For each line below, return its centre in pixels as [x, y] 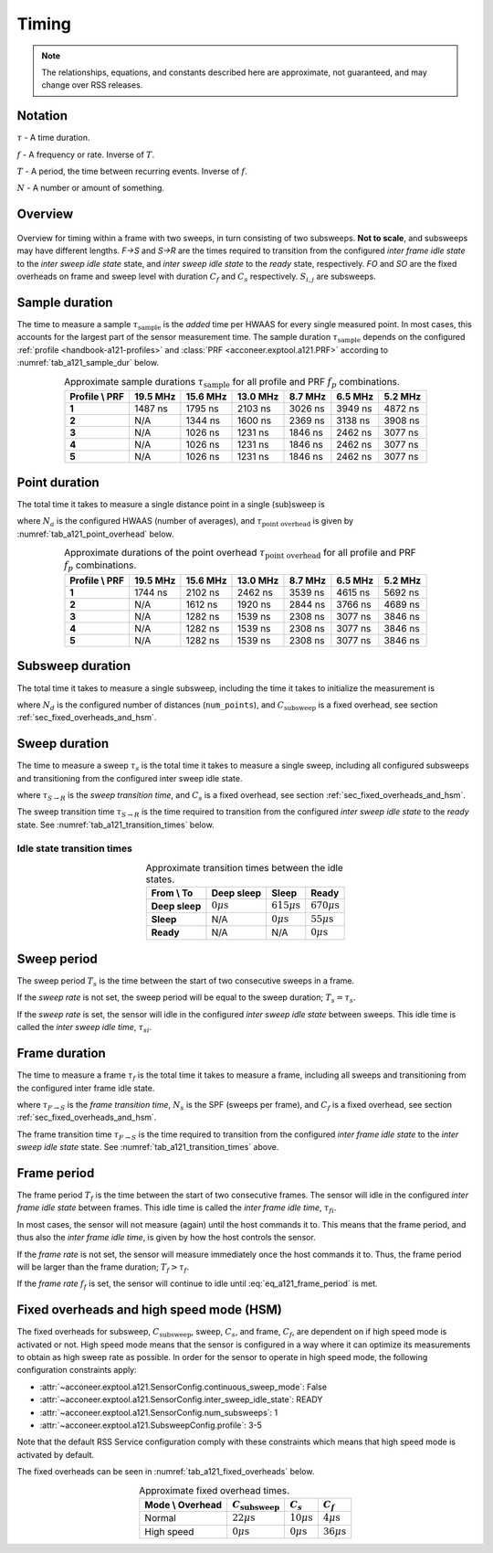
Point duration [58, 482]
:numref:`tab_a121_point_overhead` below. [95, 534]
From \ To [172, 893]
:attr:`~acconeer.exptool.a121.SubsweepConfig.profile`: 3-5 [151, 1425]
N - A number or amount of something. [90, 188]
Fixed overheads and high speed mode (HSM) [149, 1310]
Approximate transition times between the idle [245, 868]
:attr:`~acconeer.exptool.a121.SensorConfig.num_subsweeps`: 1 [159, 1412]
